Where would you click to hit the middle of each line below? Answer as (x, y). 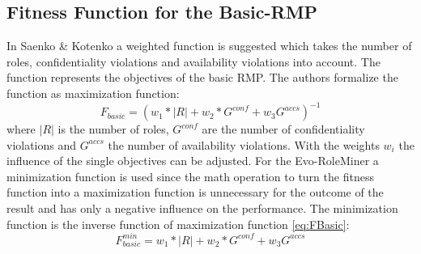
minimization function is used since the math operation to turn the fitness (190, 176)
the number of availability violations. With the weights (244, 144)
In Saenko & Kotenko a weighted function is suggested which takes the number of (209, 46)
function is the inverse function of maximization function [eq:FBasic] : (178, 224)
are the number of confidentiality (283, 129)
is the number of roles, (113, 129)
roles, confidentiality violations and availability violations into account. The (193, 61)
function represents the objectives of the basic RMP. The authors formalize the (202, 77)
